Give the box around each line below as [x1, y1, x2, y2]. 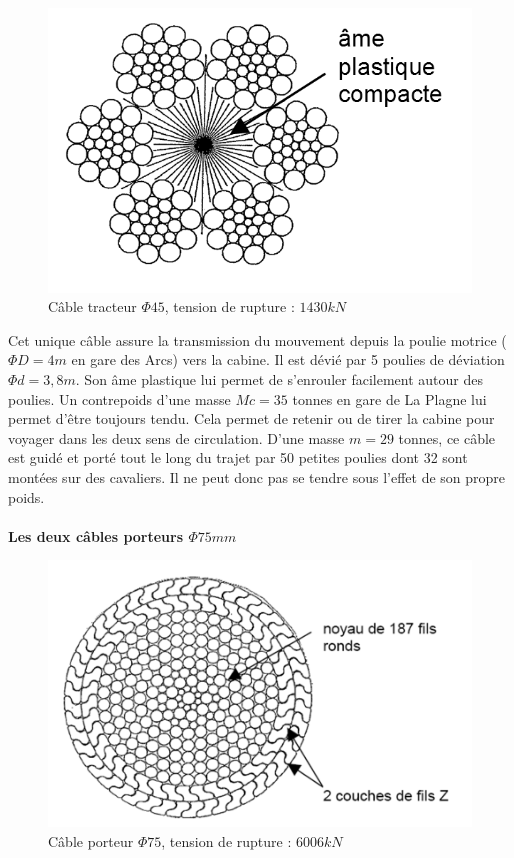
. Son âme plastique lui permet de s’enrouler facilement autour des [75, 368, 483, 389]
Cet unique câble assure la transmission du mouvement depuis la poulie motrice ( [8, 329, 507, 350]
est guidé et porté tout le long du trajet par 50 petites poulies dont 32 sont [8, 447, 468, 468]
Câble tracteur [48, 296, 137, 317]
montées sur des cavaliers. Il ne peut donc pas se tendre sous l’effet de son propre [8, 466, 506, 487]
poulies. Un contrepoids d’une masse [8, 388, 231, 409]
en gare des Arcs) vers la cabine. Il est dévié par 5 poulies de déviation [71, 349, 505, 370]
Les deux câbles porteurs [8, 525, 184, 546]
